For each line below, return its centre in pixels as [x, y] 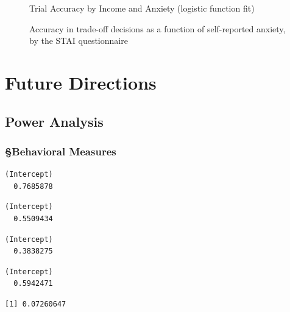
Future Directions [81, 82]
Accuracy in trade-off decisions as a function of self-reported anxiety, [157, 28]
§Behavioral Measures [61, 151]
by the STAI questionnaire [79, 41]
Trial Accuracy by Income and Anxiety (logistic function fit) [142, 8]
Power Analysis [54, 121]
